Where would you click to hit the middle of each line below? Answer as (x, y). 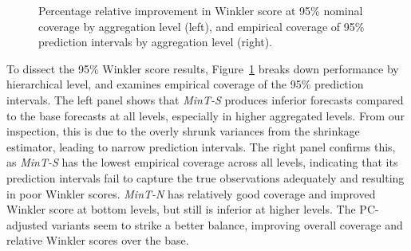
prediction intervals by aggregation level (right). (156, 42)
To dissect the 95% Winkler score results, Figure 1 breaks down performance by (203, 68)
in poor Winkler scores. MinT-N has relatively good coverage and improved (191, 193)
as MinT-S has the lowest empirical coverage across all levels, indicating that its (202, 162)
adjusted (27, 224)
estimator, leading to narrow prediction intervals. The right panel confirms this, (201, 146)
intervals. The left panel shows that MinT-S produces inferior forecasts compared (205, 99)
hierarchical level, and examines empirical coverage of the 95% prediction (185, 84)
